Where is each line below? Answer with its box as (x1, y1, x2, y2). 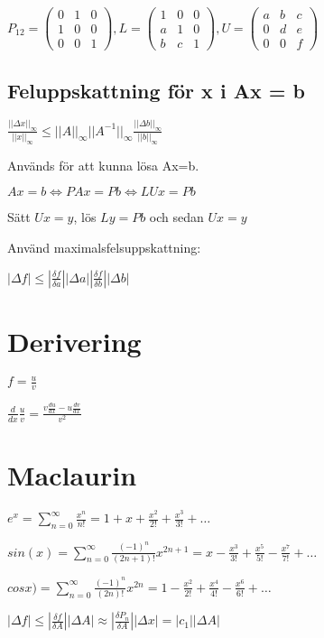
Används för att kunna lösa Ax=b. (7, 155, 199, 174)
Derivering (7, 322, 142, 359)
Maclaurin (7, 457, 137, 494)
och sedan (149, 208, 204, 227)
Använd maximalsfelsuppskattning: (7, 238, 201, 257)
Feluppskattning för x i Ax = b (7, 76, 305, 104)
